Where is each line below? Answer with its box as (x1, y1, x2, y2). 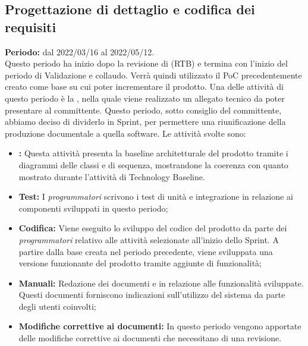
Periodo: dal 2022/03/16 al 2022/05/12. (5, 45, 155, 58)
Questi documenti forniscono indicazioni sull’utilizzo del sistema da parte (18, 288, 285, 301)
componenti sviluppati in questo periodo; (18, 202, 168, 214)
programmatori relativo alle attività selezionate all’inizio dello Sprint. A (18, 233, 279, 246)
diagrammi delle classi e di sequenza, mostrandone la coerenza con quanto (18, 158, 288, 171)
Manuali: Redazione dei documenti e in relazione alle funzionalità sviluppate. (18, 276, 304, 289)
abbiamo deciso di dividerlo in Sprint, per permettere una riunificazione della (5, 115, 286, 128)
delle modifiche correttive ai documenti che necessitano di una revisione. (18, 332, 282, 344)
